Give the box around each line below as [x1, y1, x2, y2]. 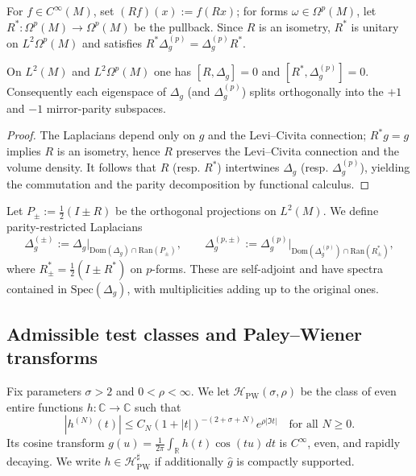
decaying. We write [6, 453, 101, 470]
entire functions [6, 398, 84, 415]
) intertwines [217, 159, 280, 176]
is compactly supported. [236, 453, 355, 470]
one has [154, 63, 191, 80]
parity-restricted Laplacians [6, 218, 143, 235]
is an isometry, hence [56, 142, 160, 159]
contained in [6, 279, 68, 296]
